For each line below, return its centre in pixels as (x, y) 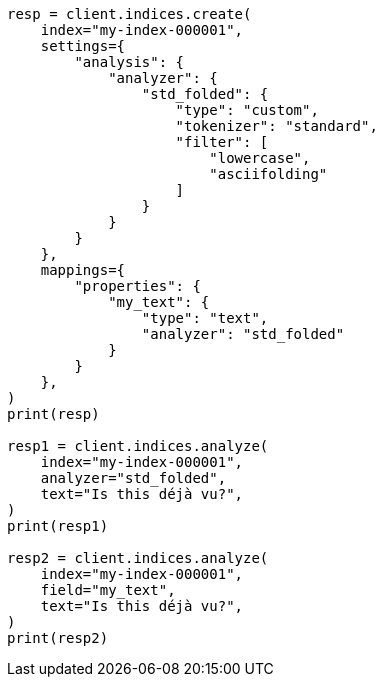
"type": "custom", (247, 110)
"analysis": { (129, 62)
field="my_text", (108, 590)
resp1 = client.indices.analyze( (138, 446)
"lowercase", (260, 158)
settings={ (83, 46)
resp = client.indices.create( (129, 14)
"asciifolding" (268, 174)
